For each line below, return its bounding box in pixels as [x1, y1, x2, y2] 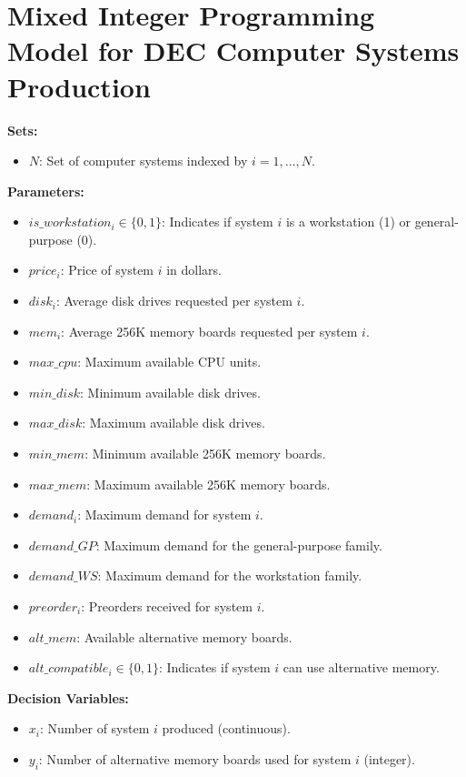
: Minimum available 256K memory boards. [84, 444, 326, 463]
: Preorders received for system [81, 597, 253, 615]
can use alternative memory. [283, 658, 440, 677]
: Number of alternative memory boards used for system [38, 749, 352, 768]
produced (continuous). [162, 719, 291, 738]
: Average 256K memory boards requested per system [61, 321, 358, 340]
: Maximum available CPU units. [77, 352, 262, 371]
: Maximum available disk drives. [82, 413, 265, 432]
